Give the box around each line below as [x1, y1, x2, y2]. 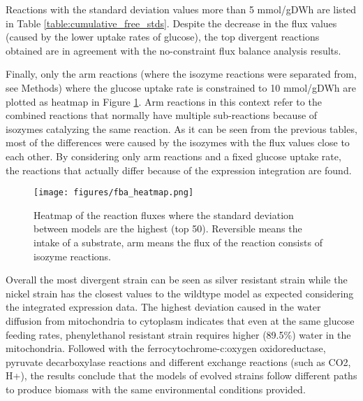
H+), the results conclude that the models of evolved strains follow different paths [6, 368, 357, 383]
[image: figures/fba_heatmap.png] [34, 188, 194, 198]
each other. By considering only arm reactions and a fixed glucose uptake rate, [6, 148, 341, 163]
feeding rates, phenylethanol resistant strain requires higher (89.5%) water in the [6, 327, 351, 342]
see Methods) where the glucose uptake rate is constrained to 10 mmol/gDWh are [6, 80, 356, 94]
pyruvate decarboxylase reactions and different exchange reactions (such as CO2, [6, 354, 351, 369]
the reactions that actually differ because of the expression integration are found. [6, 162, 352, 177]
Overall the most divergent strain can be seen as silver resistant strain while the [6, 272, 348, 287]
